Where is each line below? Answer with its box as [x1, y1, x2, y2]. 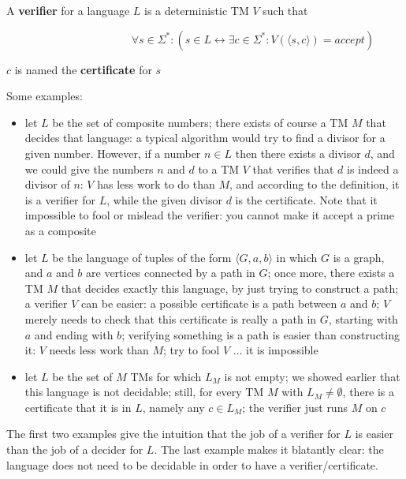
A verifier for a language [6, 2, 130, 18]
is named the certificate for [14, 61, 152, 77]
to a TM [198, 160, 240, 177]
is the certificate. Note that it [235, 191, 378, 208]
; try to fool [163, 342, 220, 358]
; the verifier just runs [242, 399, 348, 415]
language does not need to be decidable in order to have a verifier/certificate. [6, 456, 378, 473]
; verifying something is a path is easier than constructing [121, 326, 400, 342]
